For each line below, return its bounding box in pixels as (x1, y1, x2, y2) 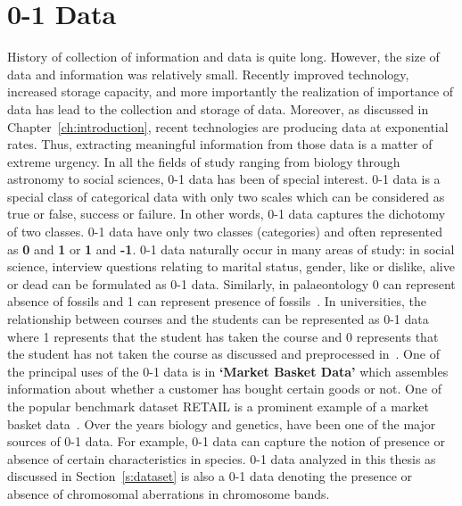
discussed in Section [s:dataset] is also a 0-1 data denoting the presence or (7, 467, 413, 485)
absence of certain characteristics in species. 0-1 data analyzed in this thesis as (7, 449, 436, 468)
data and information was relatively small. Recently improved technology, (7, 64, 409, 83)
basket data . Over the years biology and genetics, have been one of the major (7, 414, 436, 433)
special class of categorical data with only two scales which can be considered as (7, 187, 445, 205)
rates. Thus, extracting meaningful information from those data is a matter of (7, 135, 433, 153)
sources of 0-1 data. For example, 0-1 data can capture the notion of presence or (7, 432, 445, 451)
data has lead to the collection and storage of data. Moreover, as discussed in (7, 99, 429, 118)
